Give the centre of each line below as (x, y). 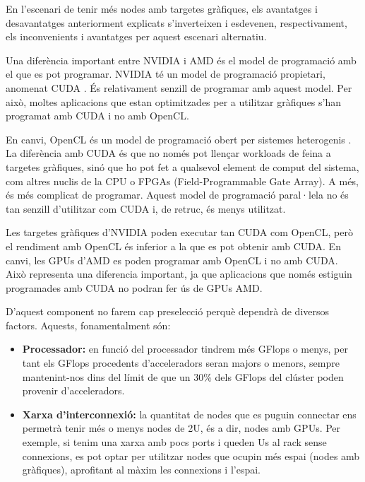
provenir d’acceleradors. (73, 390)
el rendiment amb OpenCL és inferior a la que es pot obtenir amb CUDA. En (173, 246)
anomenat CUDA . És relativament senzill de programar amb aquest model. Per (179, 87)
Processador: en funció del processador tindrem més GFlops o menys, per (185, 349)
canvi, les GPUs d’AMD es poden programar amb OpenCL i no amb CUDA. (172, 260)
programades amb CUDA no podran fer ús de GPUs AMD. (134, 287)
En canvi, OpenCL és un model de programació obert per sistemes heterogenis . (179, 139)
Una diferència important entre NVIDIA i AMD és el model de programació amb (181, 60)
